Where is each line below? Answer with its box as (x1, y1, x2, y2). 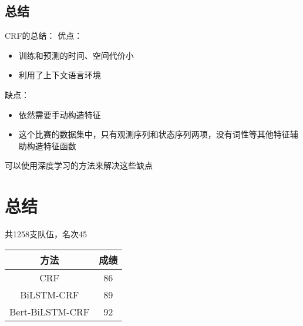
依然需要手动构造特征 (18, 108, 101, 120)
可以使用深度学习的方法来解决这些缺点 (5, 159, 153, 172)
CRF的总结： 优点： (5, 29, 83, 42)
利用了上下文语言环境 (18, 69, 101, 81)
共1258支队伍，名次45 (5, 228, 87, 240)
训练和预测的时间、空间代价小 (18, 49, 134, 61)
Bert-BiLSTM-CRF (9, 304, 90, 318)
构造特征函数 (26, 139, 76, 152)
